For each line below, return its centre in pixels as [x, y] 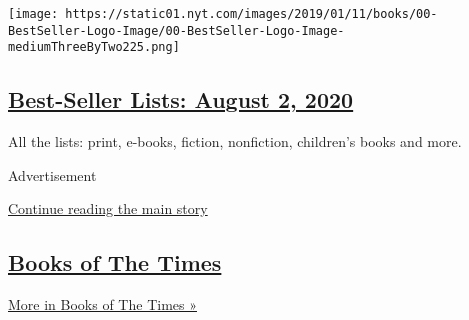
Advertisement [52, 174]
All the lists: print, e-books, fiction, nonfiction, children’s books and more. [235, 141]
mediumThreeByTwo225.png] [94, 47]
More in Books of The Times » [102, 304]
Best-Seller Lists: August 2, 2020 [181, 99]
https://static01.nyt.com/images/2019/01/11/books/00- [251, 14]
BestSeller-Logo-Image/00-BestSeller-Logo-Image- [176, 30]
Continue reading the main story [108, 208]
